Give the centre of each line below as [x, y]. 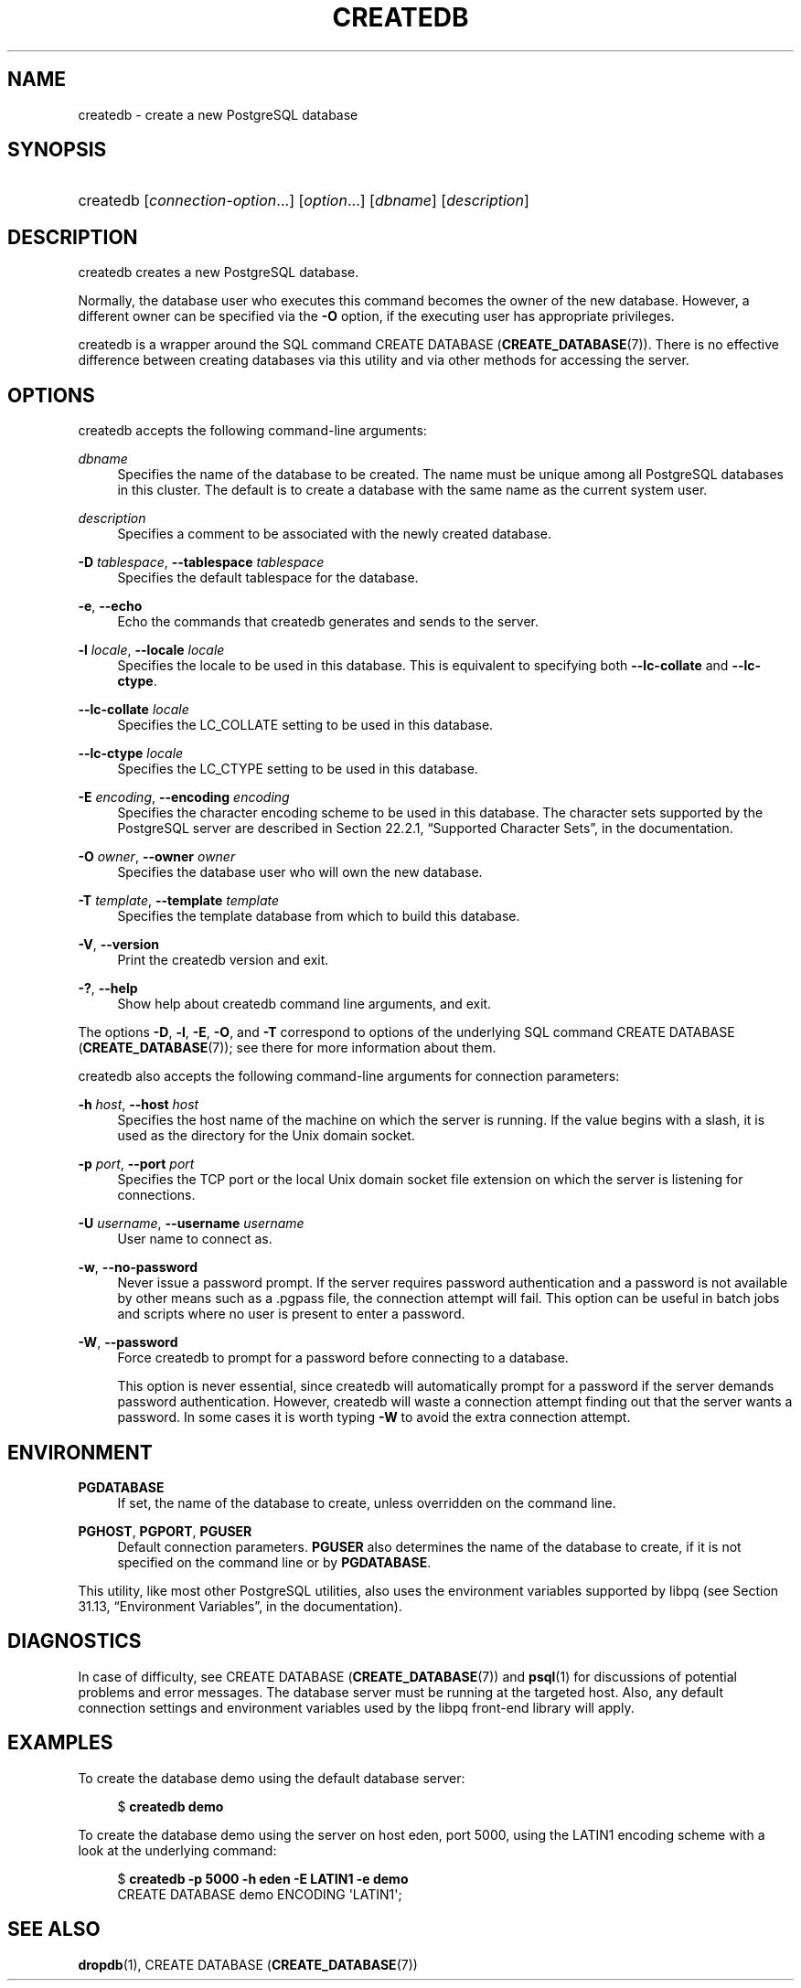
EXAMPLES [60, 1743]
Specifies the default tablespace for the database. [268, 578]
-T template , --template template [179, 901]
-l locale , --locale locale [151, 650]
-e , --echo [110, 606]
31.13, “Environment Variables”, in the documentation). [240, 1606]
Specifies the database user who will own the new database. [300, 872]
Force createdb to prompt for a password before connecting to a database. [343, 1358]
